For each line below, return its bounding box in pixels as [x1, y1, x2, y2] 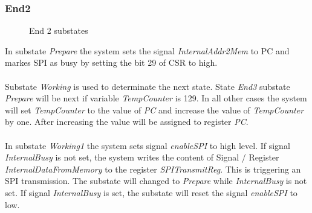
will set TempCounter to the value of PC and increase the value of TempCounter [5, 103, 304, 116]
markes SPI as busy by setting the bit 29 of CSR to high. [5, 56, 218, 69]
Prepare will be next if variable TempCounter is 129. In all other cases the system [5, 92, 307, 104]
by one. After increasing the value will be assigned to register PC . [5, 115, 249, 128]
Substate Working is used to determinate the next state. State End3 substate [5, 80, 290, 92]
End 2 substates [29, 24, 88, 37]
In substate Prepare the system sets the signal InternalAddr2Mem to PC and [5, 44, 290, 57]
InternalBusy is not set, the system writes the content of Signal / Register [5, 151, 279, 164]
